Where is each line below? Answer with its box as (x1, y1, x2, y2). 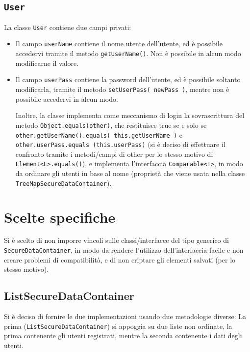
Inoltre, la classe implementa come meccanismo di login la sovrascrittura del (15, 110, 245, 120)
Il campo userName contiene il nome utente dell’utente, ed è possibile (15, 38, 223, 49)
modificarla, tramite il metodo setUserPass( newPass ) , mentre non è (15, 84, 229, 94)
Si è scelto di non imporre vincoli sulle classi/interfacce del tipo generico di (4, 235, 229, 245)
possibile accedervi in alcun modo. (15, 93, 118, 104)
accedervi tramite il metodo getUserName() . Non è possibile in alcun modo (15, 48, 241, 59)
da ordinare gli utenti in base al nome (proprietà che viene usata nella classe (15, 168, 245, 178)
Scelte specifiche (4, 206, 116, 227)
